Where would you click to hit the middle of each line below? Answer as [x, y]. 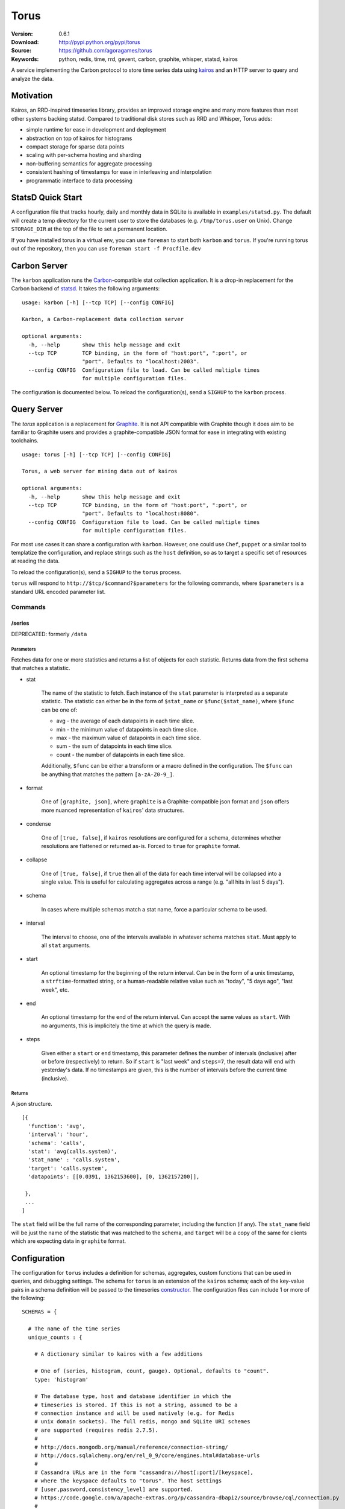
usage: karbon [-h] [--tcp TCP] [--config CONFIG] [98, 302]
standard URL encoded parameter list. [58, 592]
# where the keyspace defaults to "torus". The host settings [128, 1481]
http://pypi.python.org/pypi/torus [100, 42]
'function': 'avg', [57, 1126]
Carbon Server [39, 266]
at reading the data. [36, 561]
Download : [25, 42]
